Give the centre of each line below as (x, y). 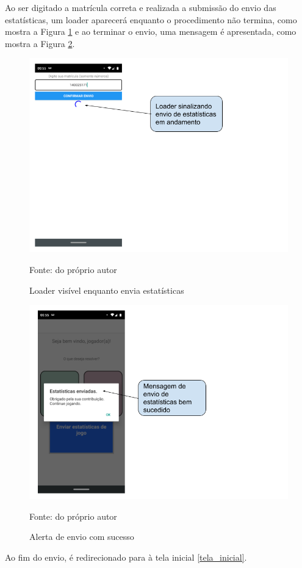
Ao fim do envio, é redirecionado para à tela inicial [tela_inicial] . (126, 557)
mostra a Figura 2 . (40, 43)
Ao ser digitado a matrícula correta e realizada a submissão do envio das (141, 7)
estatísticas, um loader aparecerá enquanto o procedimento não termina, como (151, 19)
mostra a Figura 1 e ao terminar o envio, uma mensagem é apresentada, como (151, 31)
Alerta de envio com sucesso (82, 537)
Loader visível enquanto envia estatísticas (107, 290)
